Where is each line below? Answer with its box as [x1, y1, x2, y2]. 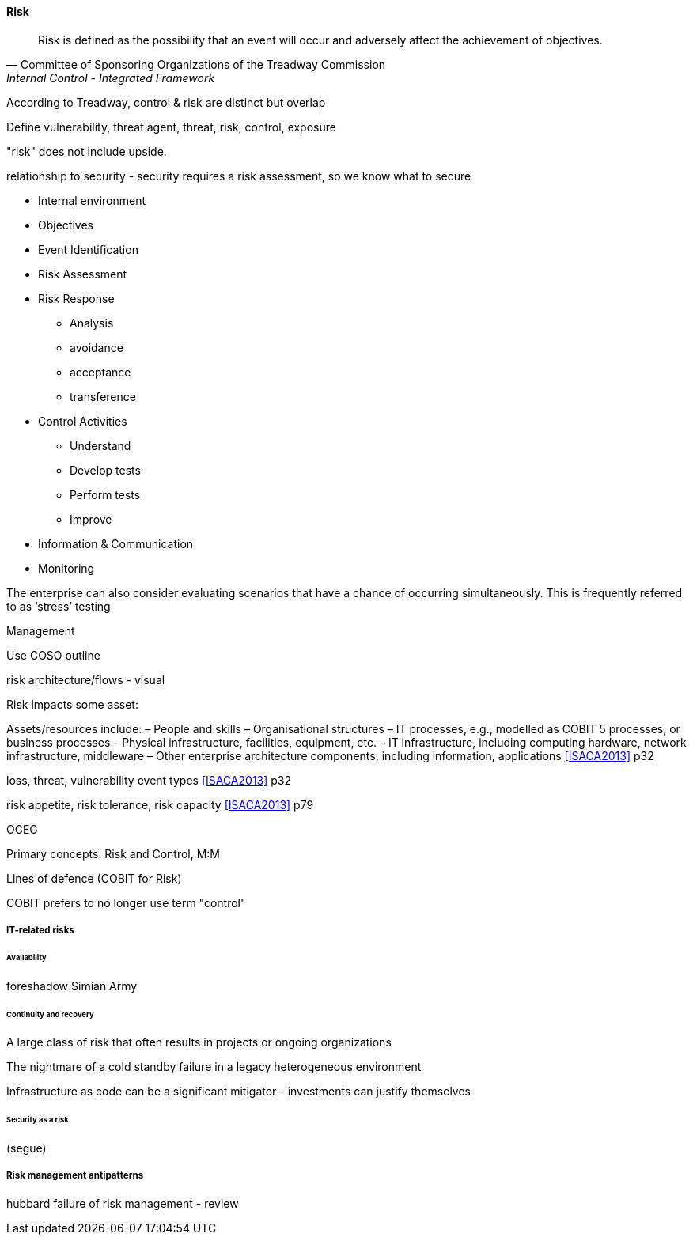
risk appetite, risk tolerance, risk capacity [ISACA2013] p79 [6, 797, 314, 812]
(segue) [6, 1141, 47, 1156]
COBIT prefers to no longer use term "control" [6, 895, 246, 910]
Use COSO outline [6, 648, 100, 662]
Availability [6, 952, 47, 962]
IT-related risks [6, 925, 74, 936]
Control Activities [38, 414, 127, 428]
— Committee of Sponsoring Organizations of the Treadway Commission [6, 57, 386, 71]
